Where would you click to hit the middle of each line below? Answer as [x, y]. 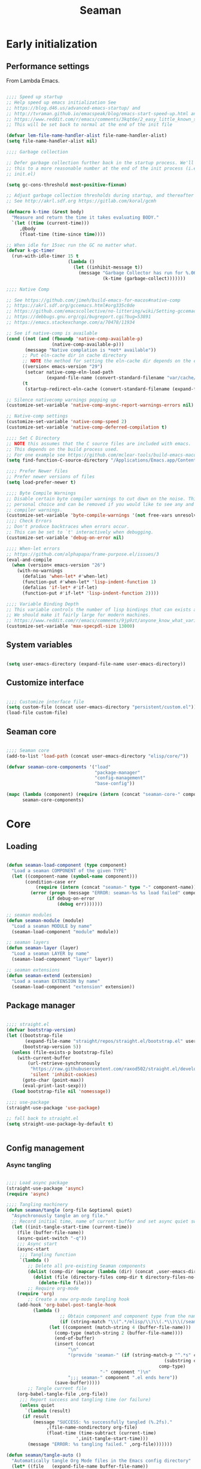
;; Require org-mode [53, 1288]
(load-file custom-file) [37, 713]
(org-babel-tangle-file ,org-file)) [63, 1394]
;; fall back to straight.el [42, 1118]
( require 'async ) [28, 1194]
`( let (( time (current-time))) [51, 223]
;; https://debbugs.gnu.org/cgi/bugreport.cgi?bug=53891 [79, 317]
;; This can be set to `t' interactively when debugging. [80, 532]
